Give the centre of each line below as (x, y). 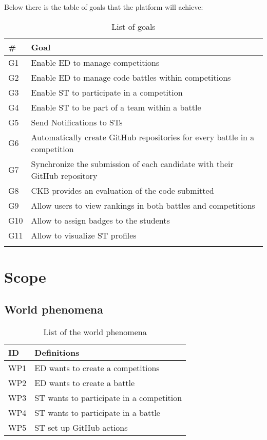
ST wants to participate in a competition (108, 398)
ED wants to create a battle (85, 383)
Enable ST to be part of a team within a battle (116, 107)
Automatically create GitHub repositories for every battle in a (143, 137)
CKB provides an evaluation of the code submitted (122, 190)
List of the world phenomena (95, 332)
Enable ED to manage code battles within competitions (131, 77)
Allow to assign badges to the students (100, 220)
